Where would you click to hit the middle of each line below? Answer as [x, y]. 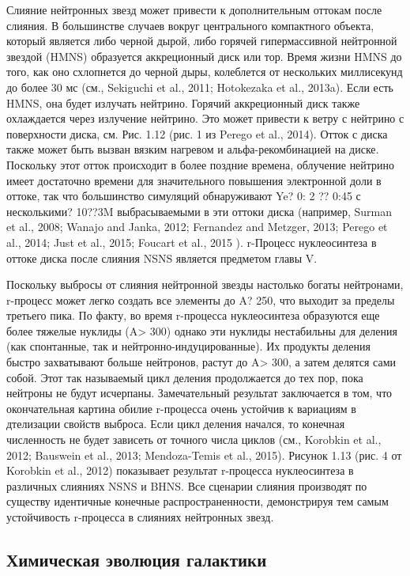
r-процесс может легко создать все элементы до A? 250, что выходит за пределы [201, 299]
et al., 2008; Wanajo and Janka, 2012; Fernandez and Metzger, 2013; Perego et [197, 227]
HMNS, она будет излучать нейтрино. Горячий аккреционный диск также [183, 102]
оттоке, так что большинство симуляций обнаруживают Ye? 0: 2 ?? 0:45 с [184, 196]
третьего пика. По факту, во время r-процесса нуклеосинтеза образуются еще [193, 315]
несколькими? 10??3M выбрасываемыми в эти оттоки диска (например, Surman [199, 211]
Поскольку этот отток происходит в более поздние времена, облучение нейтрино [201, 164]
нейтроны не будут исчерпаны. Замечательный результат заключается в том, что [199, 393]
